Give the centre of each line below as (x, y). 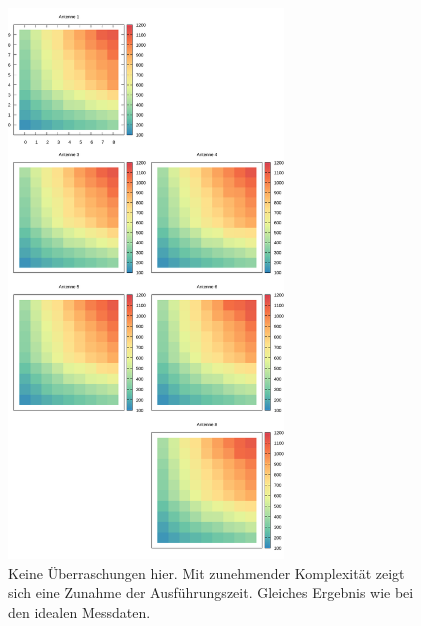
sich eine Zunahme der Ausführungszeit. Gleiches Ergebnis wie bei (211, 592)
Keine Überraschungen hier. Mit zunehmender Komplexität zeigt (206, 572)
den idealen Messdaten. (79, 611)
